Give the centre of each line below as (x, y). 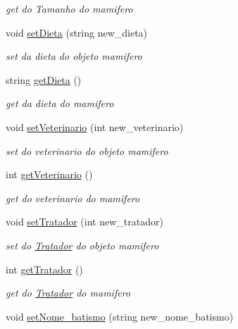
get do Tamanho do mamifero (69, 8)
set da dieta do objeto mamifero (74, 56)
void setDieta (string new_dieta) (77, 32)
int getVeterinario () (49, 174)
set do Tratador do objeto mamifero (82, 245)
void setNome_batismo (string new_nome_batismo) (120, 316)
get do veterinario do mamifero (73, 198)
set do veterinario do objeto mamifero (87, 150)
